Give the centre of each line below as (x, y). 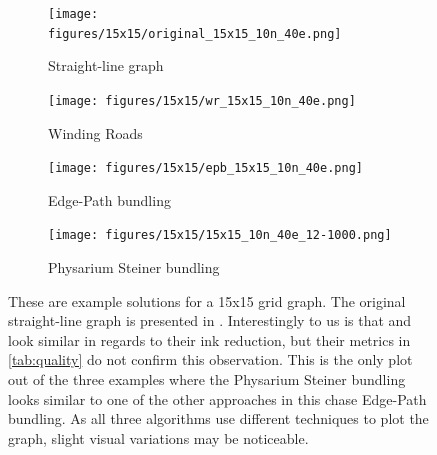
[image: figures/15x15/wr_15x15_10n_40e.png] (202, 100)
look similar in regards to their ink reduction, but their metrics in (209, 339)
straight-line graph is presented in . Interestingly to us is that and (210, 320)
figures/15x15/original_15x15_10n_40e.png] (195, 33)
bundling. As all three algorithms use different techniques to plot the (218, 418)
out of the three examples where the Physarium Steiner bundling (207, 379)
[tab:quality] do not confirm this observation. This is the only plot (210, 359)
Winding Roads (95, 132)
